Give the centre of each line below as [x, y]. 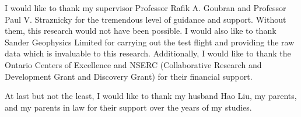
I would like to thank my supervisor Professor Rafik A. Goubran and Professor [146, 8]
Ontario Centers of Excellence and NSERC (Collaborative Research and [133, 64]
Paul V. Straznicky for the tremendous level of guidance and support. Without [146, 19]
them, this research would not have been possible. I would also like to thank [141, 31]
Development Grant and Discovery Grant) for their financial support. [129, 76]
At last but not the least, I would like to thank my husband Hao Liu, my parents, [151, 96]
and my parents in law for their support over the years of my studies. [128, 107]
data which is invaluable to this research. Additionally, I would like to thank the [148, 53]
